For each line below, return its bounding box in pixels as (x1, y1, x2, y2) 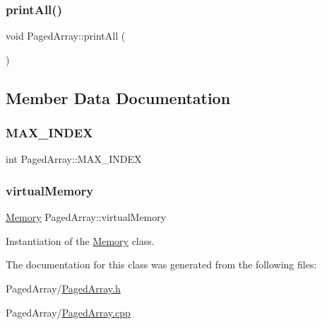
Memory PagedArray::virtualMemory (6, 210, 167, 224)
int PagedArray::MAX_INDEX (6, 152, 142, 166)
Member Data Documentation (6, 86, 231, 108)
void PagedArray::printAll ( (6, 28, 126, 43)
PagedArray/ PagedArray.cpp (6, 304, 131, 319)
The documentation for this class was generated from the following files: (6, 257, 317, 272)
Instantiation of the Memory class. (6, 233, 155, 248)
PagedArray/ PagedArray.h (6, 281, 121, 295)
